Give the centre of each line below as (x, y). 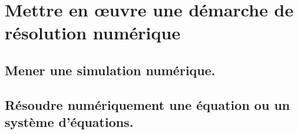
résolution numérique (93, 33)
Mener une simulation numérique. (110, 70)
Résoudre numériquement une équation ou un (148, 104)
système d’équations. (69, 122)
